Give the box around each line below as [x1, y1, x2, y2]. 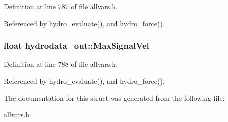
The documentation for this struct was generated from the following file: [4, 92, 225, 103]
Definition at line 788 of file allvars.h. [4, 59, 117, 69]
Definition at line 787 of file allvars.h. [4, 1, 117, 11]
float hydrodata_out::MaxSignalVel [4, 39, 149, 52]
